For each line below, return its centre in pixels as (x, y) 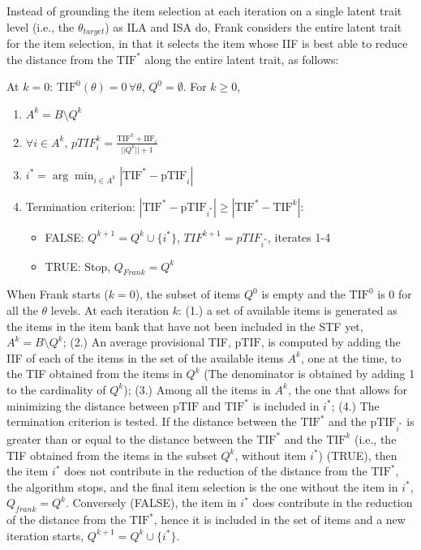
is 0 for (395, 294)
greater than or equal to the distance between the (130, 438)
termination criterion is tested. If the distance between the (152, 421)
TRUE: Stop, (78, 266)
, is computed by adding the (331, 342)
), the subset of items (188, 294)
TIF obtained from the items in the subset (112, 455)
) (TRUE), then (358, 455)
